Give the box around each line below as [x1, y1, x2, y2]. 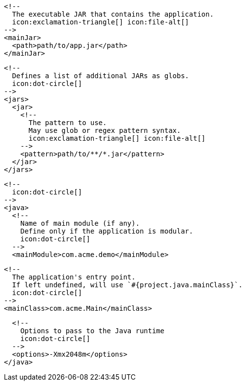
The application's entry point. [12, 273, 136, 281]
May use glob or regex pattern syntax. [28, 127, 181, 134]
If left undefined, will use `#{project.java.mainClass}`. [12, 281, 243, 289]
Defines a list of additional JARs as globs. [12, 72, 189, 80]
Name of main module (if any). [20, 219, 140, 227]
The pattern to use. [28, 119, 107, 127]
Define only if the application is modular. [20, 227, 193, 235]
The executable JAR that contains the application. [12, 10, 214, 18]
